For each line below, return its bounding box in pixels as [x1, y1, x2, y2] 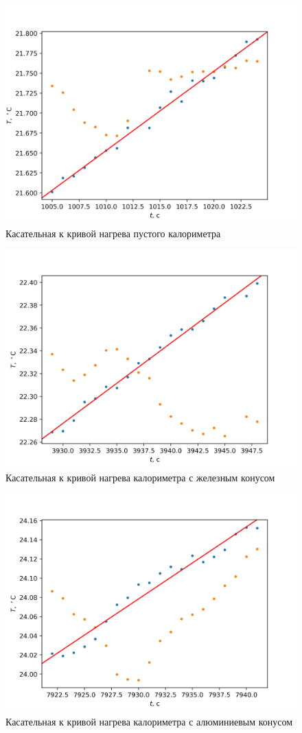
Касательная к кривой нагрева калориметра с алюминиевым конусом [5, 714, 293, 728]
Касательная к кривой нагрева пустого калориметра [5, 226, 221, 240]
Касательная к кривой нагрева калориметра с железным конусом [5, 470, 275, 484]
